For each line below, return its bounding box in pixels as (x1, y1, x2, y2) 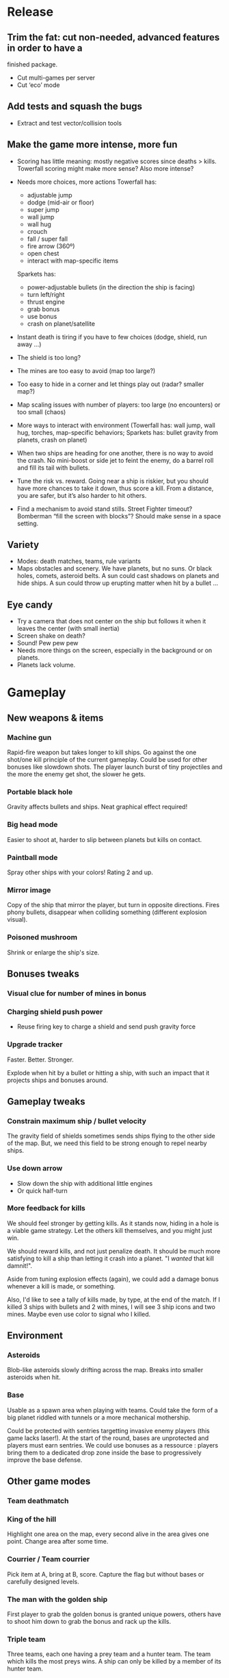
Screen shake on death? (16, 632, 85, 640)
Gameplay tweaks (7, 1095, 85, 1107)
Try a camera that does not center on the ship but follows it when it (16, 617, 206, 625)
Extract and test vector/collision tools (16, 119, 122, 127)
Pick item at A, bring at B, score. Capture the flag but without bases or (7, 1570, 204, 1578)
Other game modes (7, 1476, 91, 1487)
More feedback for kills (7, 1203, 85, 1213)
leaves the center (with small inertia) (16, 625, 120, 633)
